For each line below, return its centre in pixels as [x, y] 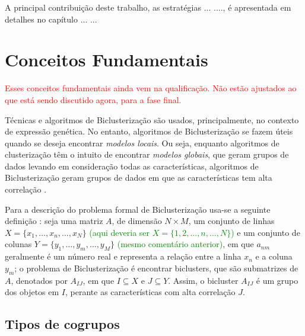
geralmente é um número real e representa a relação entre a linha [123, 256]
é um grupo [277, 280]
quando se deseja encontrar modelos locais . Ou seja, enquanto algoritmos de [142, 143]
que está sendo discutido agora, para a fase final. [93, 99]
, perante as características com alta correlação [150, 292]
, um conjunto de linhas [231, 221]
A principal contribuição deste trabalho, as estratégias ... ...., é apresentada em [148, 7]
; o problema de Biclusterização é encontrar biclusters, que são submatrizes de [156, 268]
